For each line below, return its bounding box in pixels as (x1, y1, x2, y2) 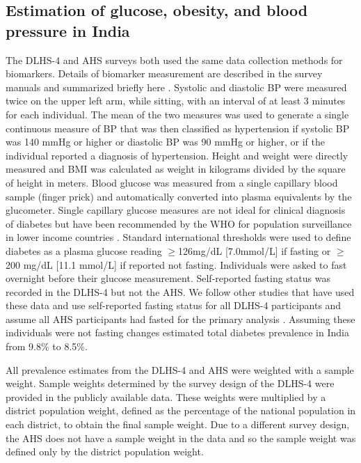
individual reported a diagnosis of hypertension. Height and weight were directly (6, 148, 348, 162)
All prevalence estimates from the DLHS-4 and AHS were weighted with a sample (6, 362, 354, 377)
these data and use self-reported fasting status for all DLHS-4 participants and (6, 298, 342, 313)
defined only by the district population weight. (6, 444, 204, 459)
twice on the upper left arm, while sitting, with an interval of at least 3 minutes (6, 93, 346, 108)
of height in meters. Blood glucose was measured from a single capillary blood (6, 175, 338, 189)
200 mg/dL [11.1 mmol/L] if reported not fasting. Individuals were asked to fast (6, 257, 347, 272)
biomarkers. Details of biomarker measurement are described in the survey (6, 66, 323, 81)
